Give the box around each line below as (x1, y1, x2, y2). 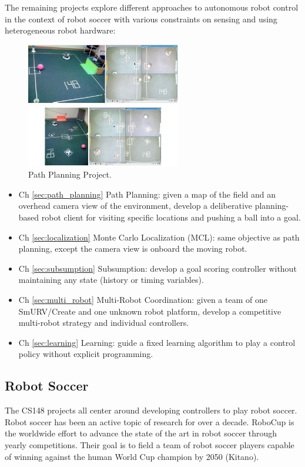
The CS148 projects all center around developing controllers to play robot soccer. (5, 404, 297, 416)
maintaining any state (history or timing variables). (18, 273, 204, 286)
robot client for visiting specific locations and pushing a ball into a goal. (41, 211, 301, 223)
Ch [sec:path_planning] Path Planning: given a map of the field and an (18, 188, 276, 200)
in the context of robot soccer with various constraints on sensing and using (5, 12, 277, 25)
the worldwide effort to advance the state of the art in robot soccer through (5, 427, 277, 439)
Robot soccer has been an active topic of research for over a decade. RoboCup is (5, 415, 294, 428)
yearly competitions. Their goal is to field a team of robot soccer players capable (5, 438, 294, 451)
